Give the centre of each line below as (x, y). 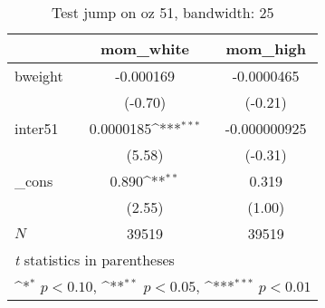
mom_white (145, 48)
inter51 (37, 128)
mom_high (266, 48)
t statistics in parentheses (95, 260)
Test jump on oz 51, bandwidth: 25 (163, 12)
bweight (39, 76)
